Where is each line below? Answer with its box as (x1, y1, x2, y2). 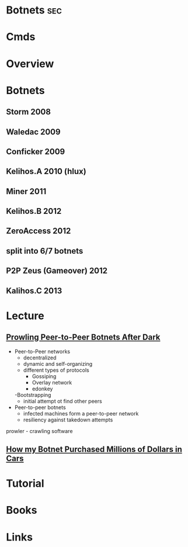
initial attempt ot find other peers (23, 397, 102, 404)
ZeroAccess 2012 (6, 226, 71, 236)
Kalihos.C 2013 (6, 286, 62, 296)
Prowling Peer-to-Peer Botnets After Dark (6, 333, 161, 342)
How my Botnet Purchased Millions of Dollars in (6, 445, 182, 455)
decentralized (23, 354, 57, 361)
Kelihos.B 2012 (6, 206, 62, 216)
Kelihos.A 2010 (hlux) (6, 167, 86, 176)
